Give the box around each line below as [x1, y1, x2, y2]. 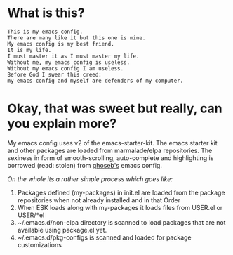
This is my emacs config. [7, 28, 83, 35]
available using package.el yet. [17, 225, 107, 234]
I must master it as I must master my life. [7, 53, 140, 60]
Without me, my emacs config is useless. [7, 58, 131, 66]
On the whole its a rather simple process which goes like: [7, 174, 173, 183]
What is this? [7, 5, 86, 21]
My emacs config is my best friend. [7, 40, 114, 47]
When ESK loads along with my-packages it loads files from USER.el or [17, 203, 223, 211]
